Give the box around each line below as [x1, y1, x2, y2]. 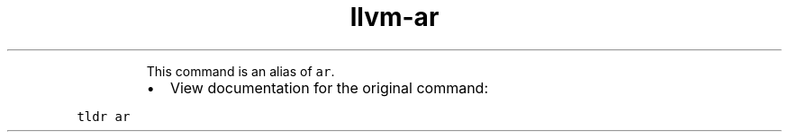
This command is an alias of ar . [146, 63, 335, 79]
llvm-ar [349, 2, 440, 32]
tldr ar [77, 109, 131, 124]
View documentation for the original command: [169, 78, 489, 97]
